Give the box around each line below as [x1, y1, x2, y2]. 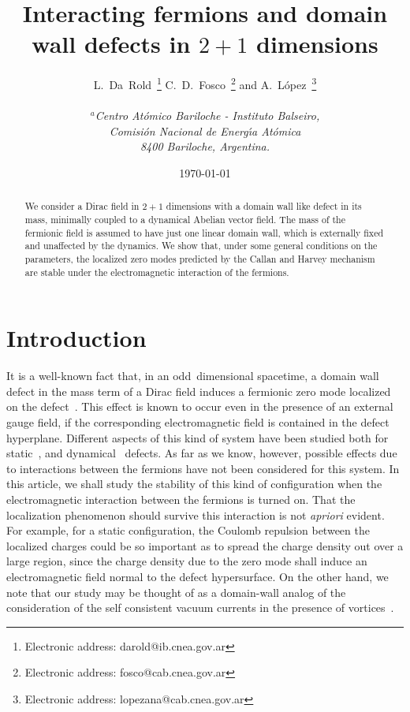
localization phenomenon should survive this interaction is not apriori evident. [6, 506, 385, 523]
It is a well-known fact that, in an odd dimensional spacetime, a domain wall [6, 367, 379, 384]
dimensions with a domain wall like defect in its [166, 199, 362, 213]
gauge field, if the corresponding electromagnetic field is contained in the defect [6, 413, 389, 430]
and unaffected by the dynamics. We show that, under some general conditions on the [24, 239, 378, 252]
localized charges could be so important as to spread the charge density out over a [6, 537, 404, 554]
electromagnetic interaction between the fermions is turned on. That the [6, 490, 356, 507]
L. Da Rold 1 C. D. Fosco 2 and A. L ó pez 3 [93, 74, 317, 92]
